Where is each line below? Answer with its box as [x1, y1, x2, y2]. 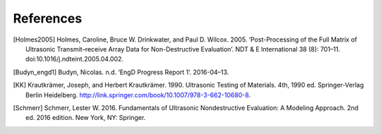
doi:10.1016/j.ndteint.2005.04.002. [25, 55, 123, 63]
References [13, 11, 83, 26]
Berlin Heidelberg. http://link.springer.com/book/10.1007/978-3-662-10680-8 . [25, 90, 251, 99]
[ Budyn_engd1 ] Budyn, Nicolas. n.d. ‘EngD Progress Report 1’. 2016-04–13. [13, 68, 229, 76]
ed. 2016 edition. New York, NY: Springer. [25, 114, 146, 122]
